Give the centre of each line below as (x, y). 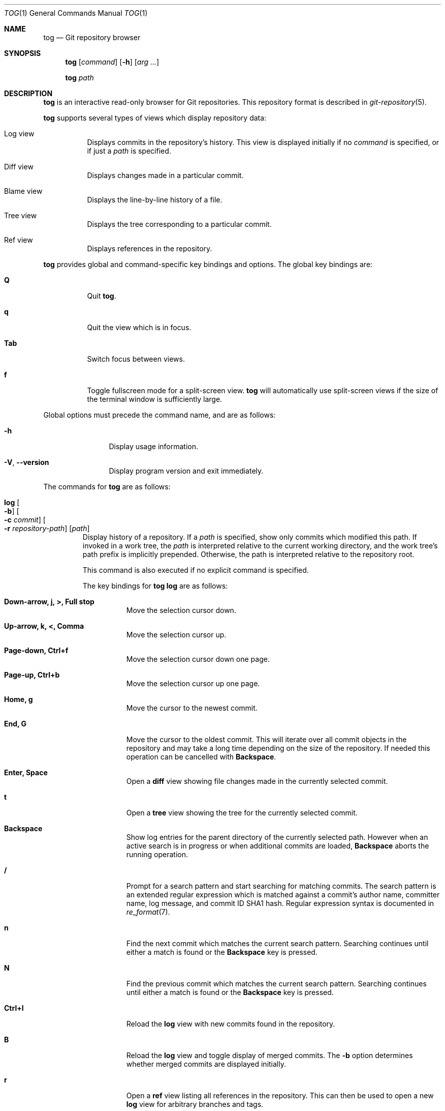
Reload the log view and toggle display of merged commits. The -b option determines (269, 1055)
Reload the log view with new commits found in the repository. (231, 1024)
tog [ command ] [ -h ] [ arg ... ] (112, 62)
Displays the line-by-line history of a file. (155, 200)
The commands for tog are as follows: (107, 487)
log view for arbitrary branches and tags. (195, 1104)
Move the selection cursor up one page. (193, 683)
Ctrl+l (14, 1008)
